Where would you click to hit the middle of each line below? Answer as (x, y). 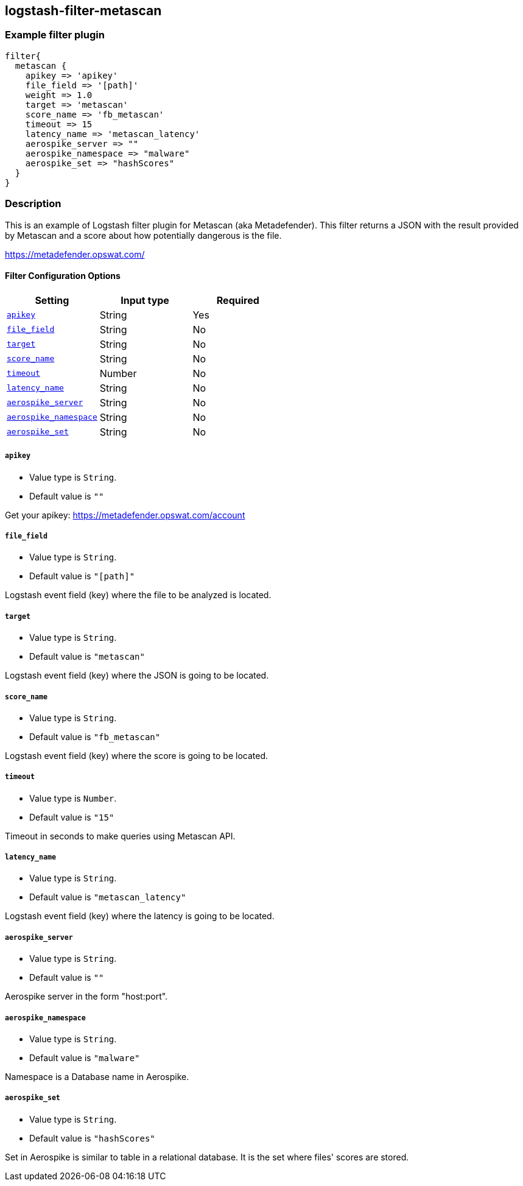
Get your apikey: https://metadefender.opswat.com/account (125, 515)
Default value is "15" (72, 817)
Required (238, 300)
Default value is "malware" (85, 1058)
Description (33, 204)
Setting (52, 300)
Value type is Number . (73, 798)
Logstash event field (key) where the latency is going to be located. (140, 916)
